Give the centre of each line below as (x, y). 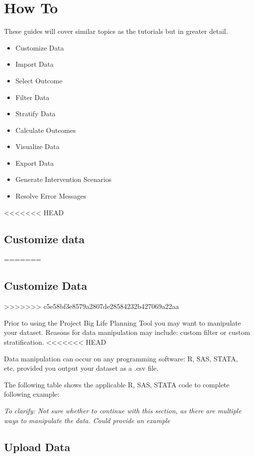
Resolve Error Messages (51, 196)
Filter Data (32, 97)
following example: (32, 394)
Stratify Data (35, 114)
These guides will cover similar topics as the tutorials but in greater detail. (116, 31)
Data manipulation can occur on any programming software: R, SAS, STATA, (121, 358)
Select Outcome (39, 80)
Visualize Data (37, 146)
